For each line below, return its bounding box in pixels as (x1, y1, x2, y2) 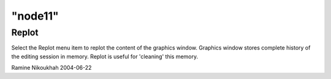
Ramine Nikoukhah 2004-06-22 (11, 64, 92, 72)
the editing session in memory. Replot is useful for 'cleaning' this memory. (11, 53, 199, 60)
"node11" (11, 9, 59, 23)
